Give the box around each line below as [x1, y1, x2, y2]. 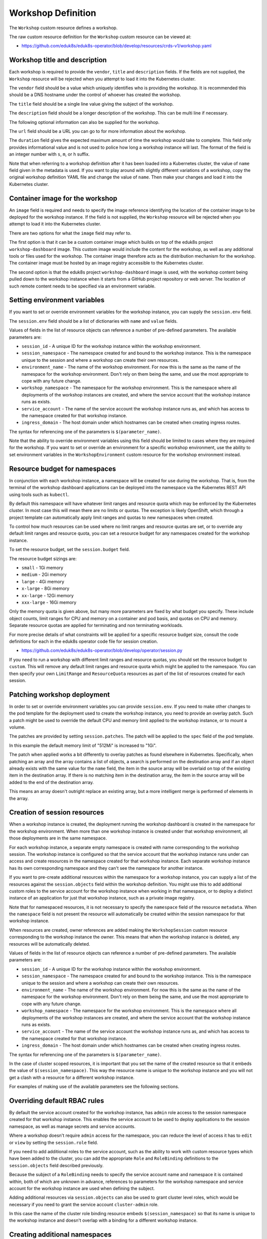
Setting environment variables [9, 296, 105, 304]
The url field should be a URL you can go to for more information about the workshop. [9, 128, 186, 134]
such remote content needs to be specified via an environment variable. [9, 283, 156, 289]
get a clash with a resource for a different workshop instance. [9, 1074, 134, 1080]
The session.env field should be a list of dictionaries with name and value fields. [9, 318, 178, 324]
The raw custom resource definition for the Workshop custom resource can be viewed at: [9, 34, 191, 40]
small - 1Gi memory [21, 565, 64, 571]
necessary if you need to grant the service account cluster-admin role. [9, 1201, 159, 1207]
